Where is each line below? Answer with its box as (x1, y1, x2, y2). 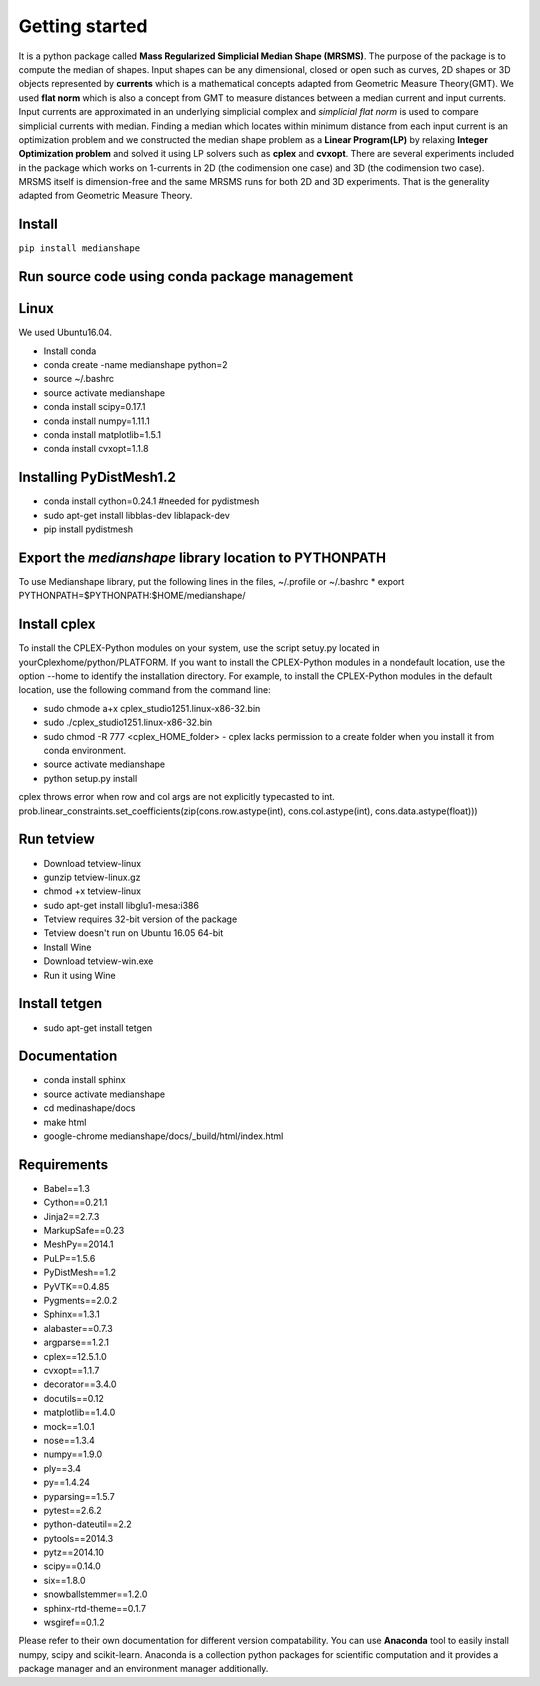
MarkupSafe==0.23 (43, 1225, 125, 1237)
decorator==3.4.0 (43, 1378, 117, 1390)
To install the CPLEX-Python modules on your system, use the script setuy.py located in (18, 642, 380, 654)
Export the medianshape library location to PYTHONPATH (18, 549, 387, 566)
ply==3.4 (43, 1462, 82, 1474)
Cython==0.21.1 (43, 1196, 108, 1209)
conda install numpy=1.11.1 (43, 415, 150, 427)
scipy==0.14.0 (43, 1560, 101, 1572)
